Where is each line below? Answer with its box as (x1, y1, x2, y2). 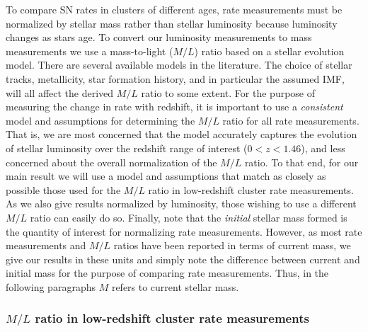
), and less (301, 140, 345, 155)
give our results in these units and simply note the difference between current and (6, 251, 360, 266)
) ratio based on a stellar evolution (194, 43, 345, 58)
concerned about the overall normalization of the (6, 154, 217, 169)
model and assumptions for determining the (6, 113, 195, 127)
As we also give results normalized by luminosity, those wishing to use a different (6, 196, 357, 211)
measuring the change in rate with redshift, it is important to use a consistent (6, 99, 343, 114)
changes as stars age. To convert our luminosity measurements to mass (6, 30, 312, 45)
